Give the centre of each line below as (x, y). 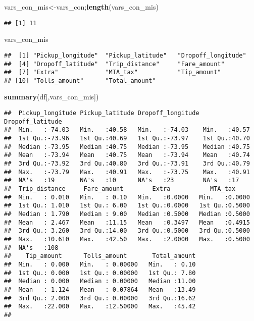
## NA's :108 (31, 248)
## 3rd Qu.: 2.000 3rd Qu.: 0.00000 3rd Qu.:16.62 (100, 298)
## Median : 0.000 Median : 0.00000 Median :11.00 (100, 281)
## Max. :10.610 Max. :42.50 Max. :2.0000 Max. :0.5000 (127, 239)
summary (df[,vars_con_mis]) (52, 97)
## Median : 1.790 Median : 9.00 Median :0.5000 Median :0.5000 (127, 214)
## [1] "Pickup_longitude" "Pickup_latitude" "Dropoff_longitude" (125, 55)
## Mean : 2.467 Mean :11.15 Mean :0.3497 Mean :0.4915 (127, 222)
